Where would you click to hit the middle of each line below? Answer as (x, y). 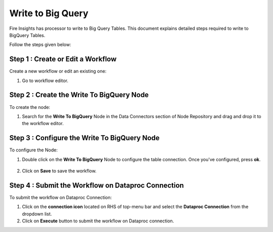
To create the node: (30, 107)
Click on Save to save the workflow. (59, 171)
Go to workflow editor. (45, 81)
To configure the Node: (34, 150)
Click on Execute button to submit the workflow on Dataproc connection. (98, 221)
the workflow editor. (43, 124)
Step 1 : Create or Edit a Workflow (63, 59)
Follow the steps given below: (40, 45)
